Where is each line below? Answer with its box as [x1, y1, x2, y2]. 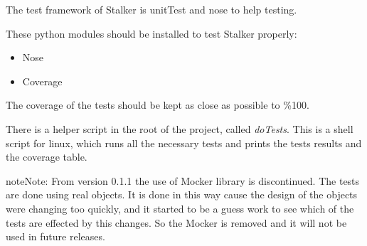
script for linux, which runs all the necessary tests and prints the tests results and [6, 135, 362, 150]
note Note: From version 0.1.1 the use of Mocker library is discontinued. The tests [6, 173, 360, 188]
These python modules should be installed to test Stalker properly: [6, 26, 297, 41]
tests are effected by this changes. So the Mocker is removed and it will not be [6, 215, 347, 230]
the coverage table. [6, 149, 87, 164]
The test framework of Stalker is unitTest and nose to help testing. [6, 2, 297, 16]
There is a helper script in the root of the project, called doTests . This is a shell [6, 121, 353, 136]
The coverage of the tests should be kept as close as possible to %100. [6, 97, 309, 112]
